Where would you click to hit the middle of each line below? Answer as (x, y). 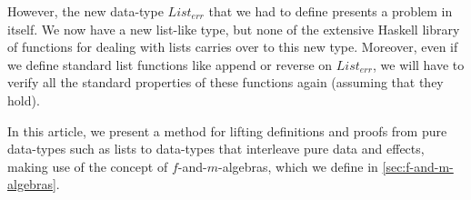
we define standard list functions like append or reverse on (170, 64)
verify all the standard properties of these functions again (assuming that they (225, 82)
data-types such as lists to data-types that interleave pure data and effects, (216, 149)
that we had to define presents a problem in (331, 11)
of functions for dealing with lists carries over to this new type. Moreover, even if (233, 47)
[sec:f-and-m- (418, 166)
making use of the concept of (88, 166)
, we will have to (418, 64)
